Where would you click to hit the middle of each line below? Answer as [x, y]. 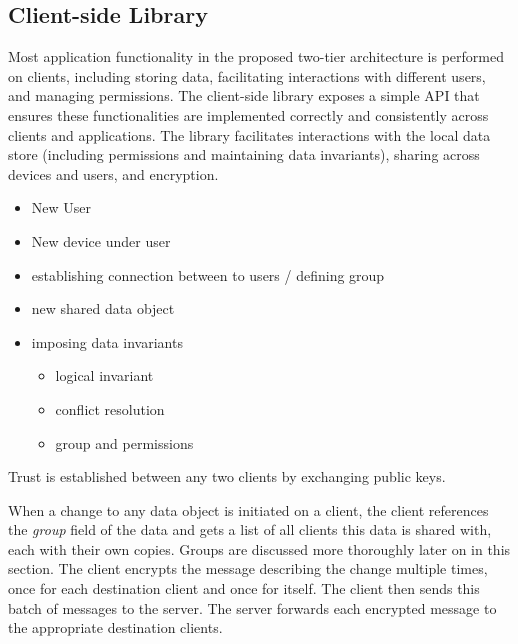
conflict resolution [110, 408]
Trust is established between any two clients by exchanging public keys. [227, 476]
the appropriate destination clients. [115, 627]
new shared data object [103, 308]
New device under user [101, 240]
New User [61, 207]
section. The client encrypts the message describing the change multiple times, [248, 568]
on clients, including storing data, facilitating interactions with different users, [247, 75]
